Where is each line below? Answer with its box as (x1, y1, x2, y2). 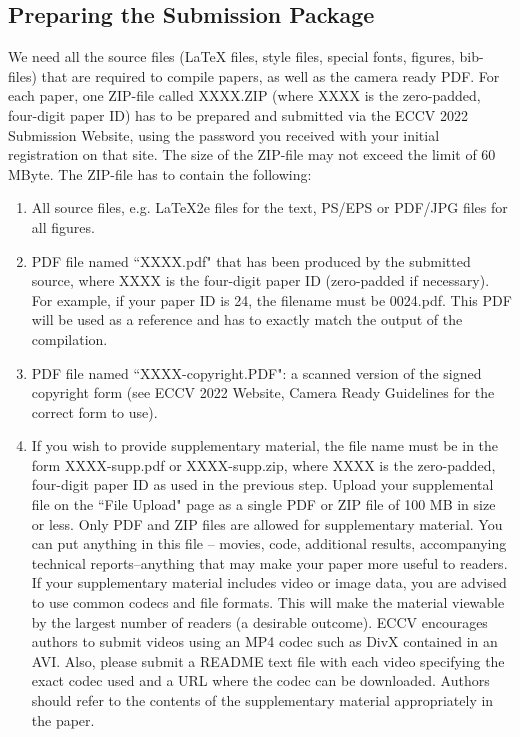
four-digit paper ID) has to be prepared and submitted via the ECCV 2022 (8, 104, 469, 125)
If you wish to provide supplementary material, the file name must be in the (31, 435, 499, 456)
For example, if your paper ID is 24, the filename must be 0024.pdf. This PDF (31, 289, 512, 310)
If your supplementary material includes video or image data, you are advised (31, 572, 507, 593)
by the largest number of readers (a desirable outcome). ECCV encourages (31, 611, 488, 632)
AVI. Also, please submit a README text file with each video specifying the (31, 650, 505, 671)
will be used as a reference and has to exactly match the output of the (31, 309, 463, 330)
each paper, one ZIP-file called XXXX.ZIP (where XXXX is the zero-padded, (8, 85, 481, 106)
